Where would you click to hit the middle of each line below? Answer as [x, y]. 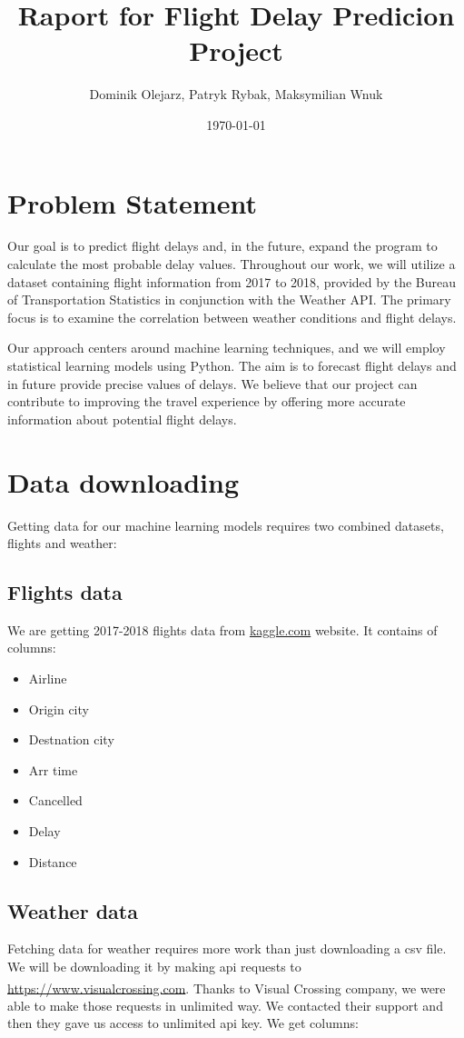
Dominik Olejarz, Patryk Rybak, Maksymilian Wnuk [236, 94]
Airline [48, 679]
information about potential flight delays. [122, 419]
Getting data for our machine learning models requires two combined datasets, [226, 525]
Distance [53, 861]
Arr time [53, 769]
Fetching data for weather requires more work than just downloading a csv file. [227, 948]
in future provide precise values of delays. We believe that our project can [212, 383]
